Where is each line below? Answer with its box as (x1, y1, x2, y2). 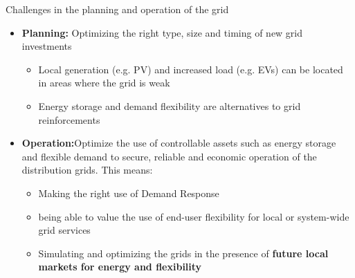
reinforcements (38, 112, 100, 127)
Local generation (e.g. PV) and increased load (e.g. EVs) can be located (38, 62, 343, 76)
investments (21, 39, 72, 53)
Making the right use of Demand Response (38, 185, 219, 200)
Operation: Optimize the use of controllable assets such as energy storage (21, 136, 336, 150)
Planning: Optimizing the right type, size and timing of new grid (21, 25, 303, 39)
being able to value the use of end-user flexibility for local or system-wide (38, 209, 349, 223)
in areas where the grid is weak (38, 75, 170, 90)
